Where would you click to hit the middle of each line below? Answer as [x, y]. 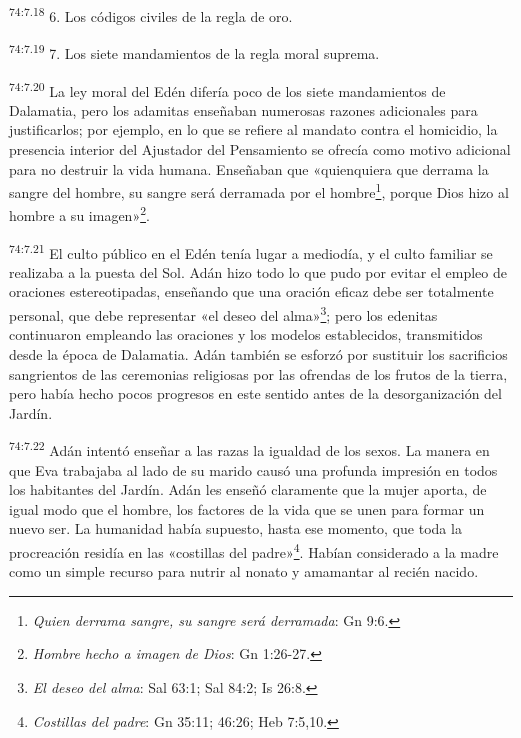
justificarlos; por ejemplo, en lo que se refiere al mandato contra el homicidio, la [253, 129]
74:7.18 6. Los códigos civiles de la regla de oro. [151, 14]
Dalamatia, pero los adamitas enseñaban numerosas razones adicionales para [243, 109]
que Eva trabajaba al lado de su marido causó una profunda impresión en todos [253, 469]
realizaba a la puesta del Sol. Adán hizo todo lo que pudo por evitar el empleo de [258, 271]
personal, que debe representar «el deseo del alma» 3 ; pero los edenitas [223, 313]
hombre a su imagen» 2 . [79, 214]
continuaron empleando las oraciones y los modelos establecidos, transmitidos [246, 334]
